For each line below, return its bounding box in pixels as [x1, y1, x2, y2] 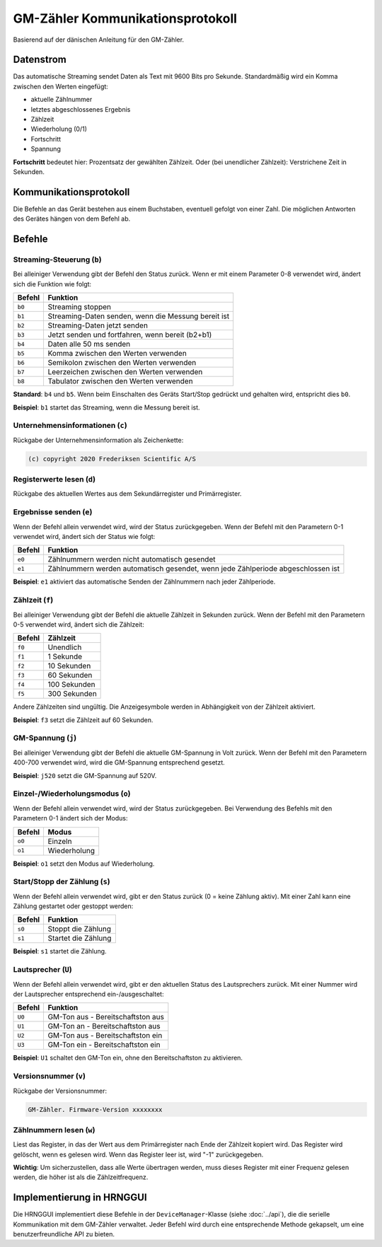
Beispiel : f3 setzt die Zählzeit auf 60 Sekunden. [13, 715, 154, 724]
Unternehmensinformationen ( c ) [13, 421, 127, 431]
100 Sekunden [47, 680, 95, 690]
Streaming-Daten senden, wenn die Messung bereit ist [47, 311, 230, 321]
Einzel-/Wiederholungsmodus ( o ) [13, 789, 131, 799]
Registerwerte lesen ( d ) [13, 475, 95, 485]
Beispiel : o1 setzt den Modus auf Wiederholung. [13, 859, 155, 868]
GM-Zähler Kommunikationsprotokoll [13, 11, 237, 26]
